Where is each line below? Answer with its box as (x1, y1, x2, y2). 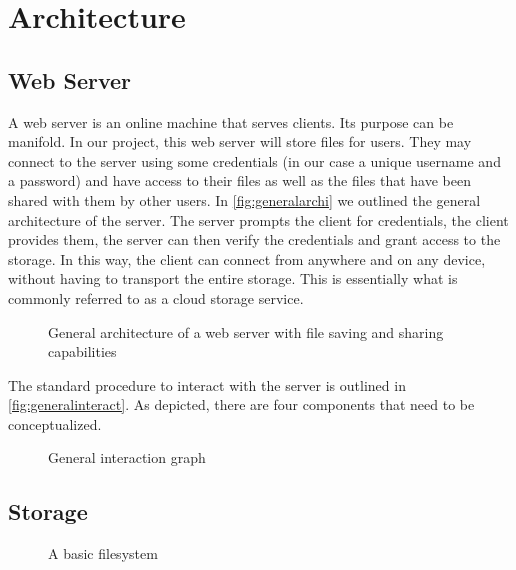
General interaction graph (48, 447, 206, 468)
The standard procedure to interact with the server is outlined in (8, 374, 406, 395)
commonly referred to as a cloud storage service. (8, 287, 304, 308)
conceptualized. (8, 413, 102, 434)
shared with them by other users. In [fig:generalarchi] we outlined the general (8, 189, 481, 210)
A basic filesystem (48, 543, 158, 564)
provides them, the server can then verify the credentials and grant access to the (8, 229, 501, 250)
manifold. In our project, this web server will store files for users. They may (8, 131, 472, 152)
